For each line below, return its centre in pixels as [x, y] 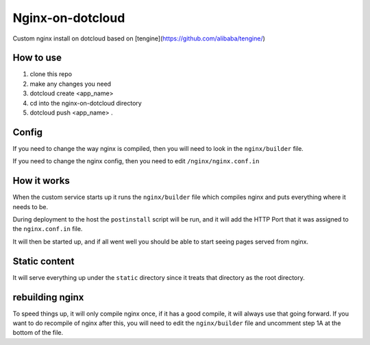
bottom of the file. [38, 333]
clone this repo [51, 74]
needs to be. [30, 206]
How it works [41, 181]
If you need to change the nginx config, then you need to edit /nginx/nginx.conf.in [136, 161]
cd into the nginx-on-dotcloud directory [86, 103]
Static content [44, 261]
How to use [37, 58]
